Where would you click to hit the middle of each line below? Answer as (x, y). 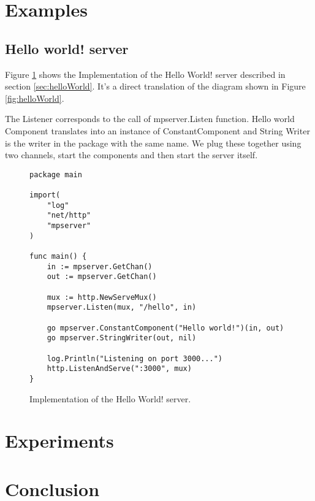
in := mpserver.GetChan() (100, 266)
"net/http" (69, 216)
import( (45, 195)
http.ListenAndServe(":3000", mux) (119, 369)
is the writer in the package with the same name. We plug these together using (153, 143)
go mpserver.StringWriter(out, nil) (122, 338)
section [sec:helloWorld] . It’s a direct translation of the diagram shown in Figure (155, 86)
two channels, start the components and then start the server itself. (131, 155)
